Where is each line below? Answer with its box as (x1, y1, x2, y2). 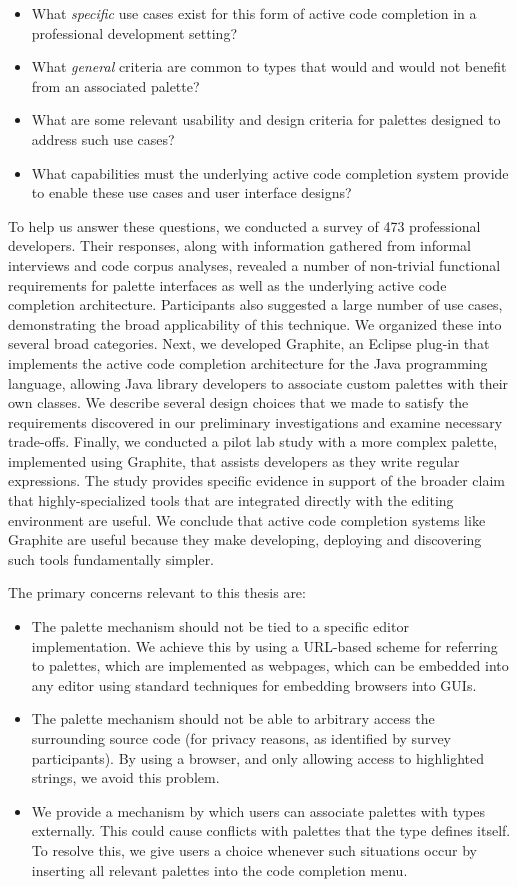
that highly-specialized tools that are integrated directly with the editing (8, 490, 454, 511)
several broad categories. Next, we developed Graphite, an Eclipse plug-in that (8, 333, 490, 354)
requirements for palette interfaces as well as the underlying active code (8, 274, 447, 295)
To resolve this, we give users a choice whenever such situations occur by (31, 839, 477, 860)
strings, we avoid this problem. (31, 767, 220, 788)
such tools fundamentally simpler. (8, 548, 215, 569)
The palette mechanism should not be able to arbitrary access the (31, 708, 435, 729)
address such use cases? (31, 128, 175, 149)
